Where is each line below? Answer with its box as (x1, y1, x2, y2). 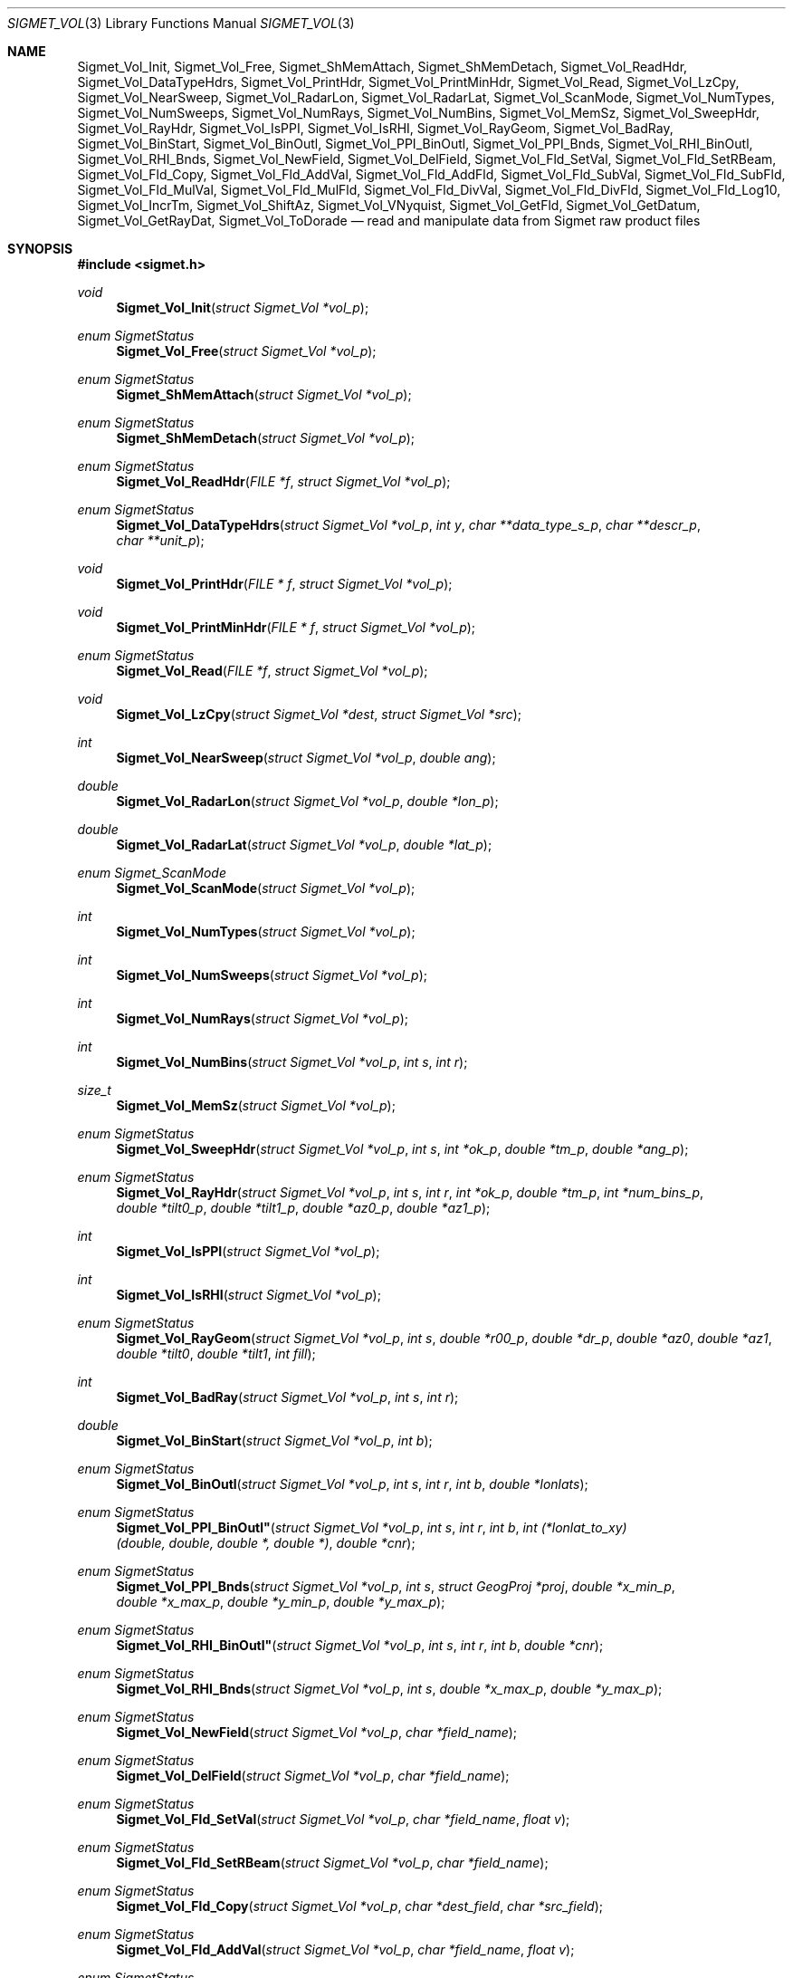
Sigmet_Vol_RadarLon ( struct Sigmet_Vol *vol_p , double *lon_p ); (116, 793, 499, 809)
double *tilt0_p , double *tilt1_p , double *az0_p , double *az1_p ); (116, 1200, 491, 1215)
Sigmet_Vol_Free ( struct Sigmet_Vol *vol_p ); (116, 343, 377, 359)
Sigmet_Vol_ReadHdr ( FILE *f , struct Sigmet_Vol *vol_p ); (116, 474, 451, 489)
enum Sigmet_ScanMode (77, 865, 226, 880)
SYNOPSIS (7, 241, 73, 256)
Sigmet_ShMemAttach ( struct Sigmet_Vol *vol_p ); (116, 387, 412, 402)
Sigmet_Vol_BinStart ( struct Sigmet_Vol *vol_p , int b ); (116, 1433, 433, 1448)
